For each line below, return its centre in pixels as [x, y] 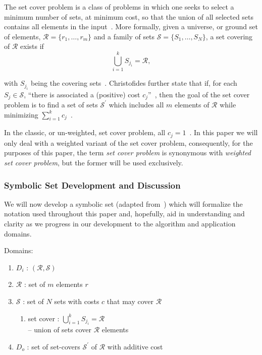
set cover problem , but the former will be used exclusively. [94, 162]
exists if [32, 46]
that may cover [130, 301]
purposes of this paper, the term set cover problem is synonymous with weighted [128, 153]
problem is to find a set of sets [51, 104]
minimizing [21, 114]
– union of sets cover [60, 329]
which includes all [136, 104]
